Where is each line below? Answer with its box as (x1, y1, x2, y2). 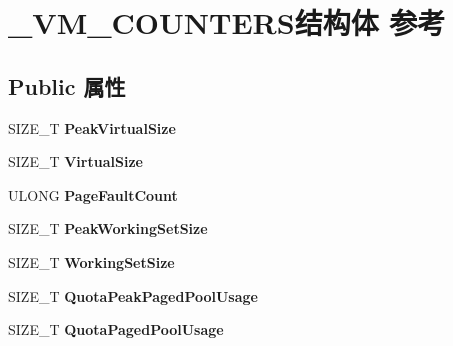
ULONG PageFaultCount (8, 184, 178, 205)
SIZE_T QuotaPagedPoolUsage (8, 319, 224, 340)
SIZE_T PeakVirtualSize (8, 117, 176, 138)
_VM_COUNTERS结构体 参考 (8, 2, 446, 43)
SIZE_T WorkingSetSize (8, 251, 175, 272)
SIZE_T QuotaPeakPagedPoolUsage (8, 285, 258, 306)
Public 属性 (8, 70, 126, 101)
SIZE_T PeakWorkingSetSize (8, 218, 208, 239)
